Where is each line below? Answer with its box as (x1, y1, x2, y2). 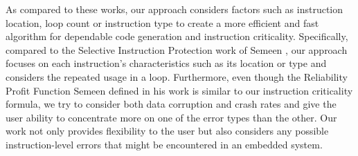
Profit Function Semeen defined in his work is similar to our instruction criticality (6, 83, 353, 97)
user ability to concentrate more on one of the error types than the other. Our (6, 110, 337, 124)
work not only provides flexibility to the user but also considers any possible (6, 124, 329, 138)
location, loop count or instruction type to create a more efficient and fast (6, 15, 319, 30)
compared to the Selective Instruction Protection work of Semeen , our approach (6, 42, 348, 57)
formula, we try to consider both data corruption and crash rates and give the (6, 97, 337, 111)
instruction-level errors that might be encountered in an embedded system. (6, 137, 323, 151)
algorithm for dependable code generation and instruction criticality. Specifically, (6, 29, 348, 43)
